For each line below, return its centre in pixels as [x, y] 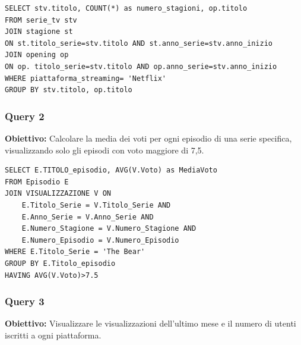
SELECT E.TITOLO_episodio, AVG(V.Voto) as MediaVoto [111, 170]
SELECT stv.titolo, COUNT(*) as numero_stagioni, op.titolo [126, 8]
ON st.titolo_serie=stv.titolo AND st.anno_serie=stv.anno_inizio [139, 43]
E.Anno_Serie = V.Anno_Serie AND [88, 217]
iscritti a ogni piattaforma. [53, 335]
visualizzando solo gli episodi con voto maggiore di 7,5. [104, 150]
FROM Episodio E [37, 182]
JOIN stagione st [39, 32]
